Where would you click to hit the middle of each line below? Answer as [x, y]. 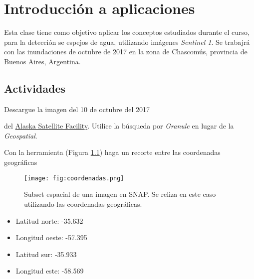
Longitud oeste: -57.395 [51, 237]
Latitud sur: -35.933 [46, 254]
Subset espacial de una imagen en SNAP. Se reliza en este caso [120, 194]
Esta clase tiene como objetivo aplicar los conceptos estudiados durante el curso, [127, 32]
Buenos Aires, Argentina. [42, 61]
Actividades [35, 88]
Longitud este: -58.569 [50, 271]
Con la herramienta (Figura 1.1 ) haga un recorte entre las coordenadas [112, 152]
